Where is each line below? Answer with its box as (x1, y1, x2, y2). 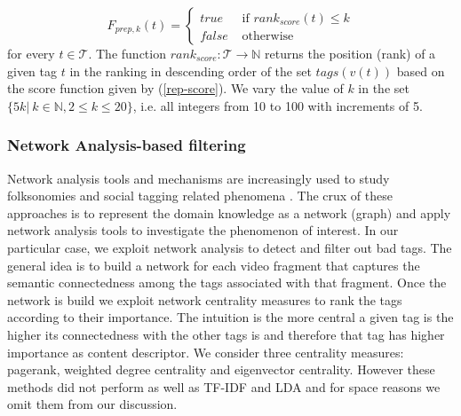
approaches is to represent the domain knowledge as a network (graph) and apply (7, 203, 451, 222)
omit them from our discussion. (7, 395, 178, 413)
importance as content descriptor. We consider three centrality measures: (7, 342, 404, 361)
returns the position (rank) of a (265, 44, 436, 62)
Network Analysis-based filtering (7, 134, 246, 156)
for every (7, 44, 55, 62)
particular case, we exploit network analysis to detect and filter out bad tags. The (7, 238, 452, 256)
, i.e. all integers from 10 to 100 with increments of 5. (132, 96, 423, 114)
